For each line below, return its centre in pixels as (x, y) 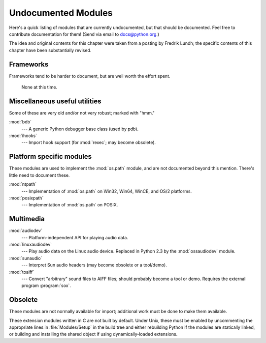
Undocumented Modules (61, 13)
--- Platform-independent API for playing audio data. (75, 237)
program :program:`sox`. (46, 286)
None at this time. (39, 87)
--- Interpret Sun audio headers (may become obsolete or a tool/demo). (94, 265)
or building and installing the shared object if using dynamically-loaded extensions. (93, 334)
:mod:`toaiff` (22, 272)
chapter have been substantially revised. (50, 50)
